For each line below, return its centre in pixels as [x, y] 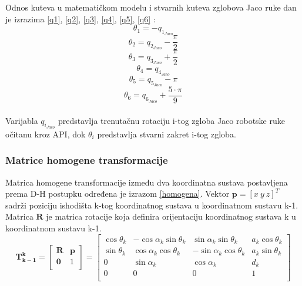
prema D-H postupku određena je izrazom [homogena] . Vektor [118, 194]
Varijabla [22, 120]
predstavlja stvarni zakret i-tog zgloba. [167, 134]
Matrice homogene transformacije [87, 160]
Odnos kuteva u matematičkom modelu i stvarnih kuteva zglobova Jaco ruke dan [151, 7]
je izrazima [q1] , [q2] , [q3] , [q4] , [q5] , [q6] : [80, 18]
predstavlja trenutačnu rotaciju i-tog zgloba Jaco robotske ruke [172, 120]
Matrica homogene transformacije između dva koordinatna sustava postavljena [147, 182]
